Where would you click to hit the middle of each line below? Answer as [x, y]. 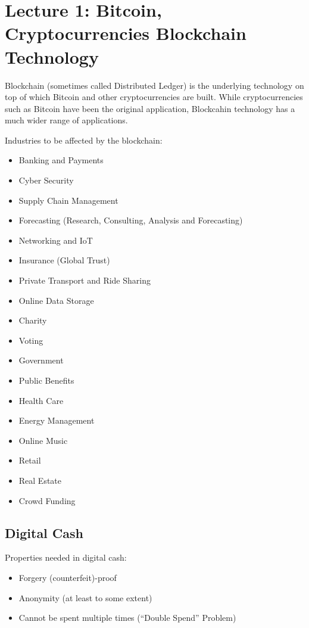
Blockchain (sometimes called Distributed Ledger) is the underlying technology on [154, 85]
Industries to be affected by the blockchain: [84, 140]
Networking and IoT [56, 240]
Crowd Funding [47, 500]
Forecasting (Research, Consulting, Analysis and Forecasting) [131, 220]
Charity [33, 320]
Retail [30, 460]
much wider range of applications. [66, 120]
